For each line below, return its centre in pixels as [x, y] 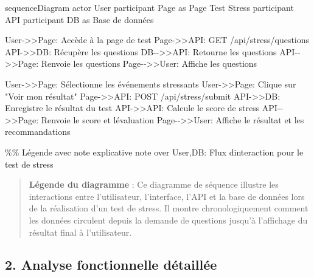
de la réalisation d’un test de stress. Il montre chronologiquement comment [169, 208]
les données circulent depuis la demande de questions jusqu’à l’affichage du [168, 220]
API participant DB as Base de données [79, 19]
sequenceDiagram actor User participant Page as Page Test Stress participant [149, 7]
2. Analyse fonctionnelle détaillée [111, 265]
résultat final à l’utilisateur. [80, 232]
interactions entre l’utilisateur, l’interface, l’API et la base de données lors [167, 196]
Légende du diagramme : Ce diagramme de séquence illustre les [154, 184]
